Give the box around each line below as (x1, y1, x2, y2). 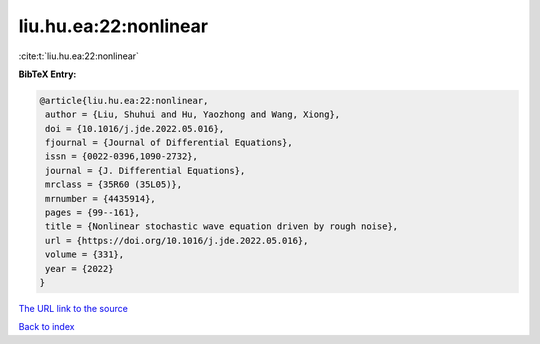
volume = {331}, (45, 249, 125, 260)
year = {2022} (45, 263, 114, 274)
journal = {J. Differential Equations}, (45, 165, 246, 176)
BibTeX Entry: (18, 68, 77, 80)
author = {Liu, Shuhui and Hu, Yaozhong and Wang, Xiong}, (45, 109, 341, 120)
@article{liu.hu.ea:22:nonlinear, (39, 95, 209, 106)
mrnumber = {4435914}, (45, 193, 157, 204)
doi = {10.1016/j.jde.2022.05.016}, (45, 123, 225, 134)
